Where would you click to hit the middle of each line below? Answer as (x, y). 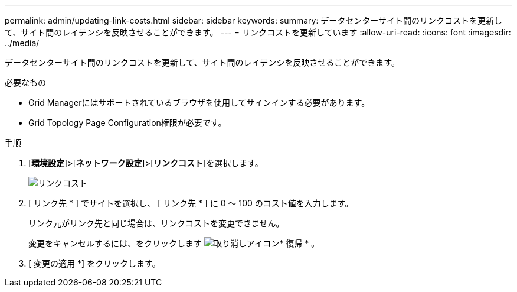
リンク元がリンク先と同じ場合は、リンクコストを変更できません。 (156, 223)
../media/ (22, 43)
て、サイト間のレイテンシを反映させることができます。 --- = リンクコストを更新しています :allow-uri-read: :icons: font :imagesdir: (258, 32)
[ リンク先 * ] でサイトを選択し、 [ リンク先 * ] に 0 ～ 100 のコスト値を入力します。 (191, 203)
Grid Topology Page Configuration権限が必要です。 (127, 123)
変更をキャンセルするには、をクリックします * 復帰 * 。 (174, 243)
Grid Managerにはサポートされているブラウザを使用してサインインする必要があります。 (199, 103)
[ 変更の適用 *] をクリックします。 (94, 263)
